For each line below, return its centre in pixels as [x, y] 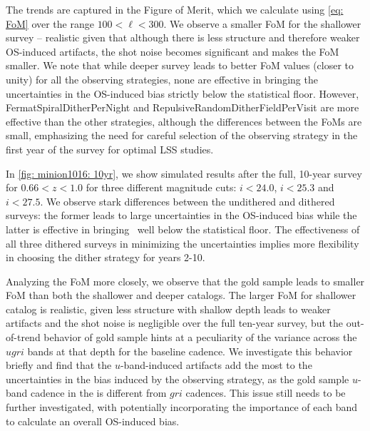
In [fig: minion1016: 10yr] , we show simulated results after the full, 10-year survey [184, 173]
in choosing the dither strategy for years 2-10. [106, 257]
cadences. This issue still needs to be [266, 393]
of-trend [23, 337]
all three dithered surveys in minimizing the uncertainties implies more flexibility [183, 243]
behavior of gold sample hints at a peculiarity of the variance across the [200, 337]
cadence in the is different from [99, 393]
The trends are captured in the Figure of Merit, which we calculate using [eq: [175, 9]
